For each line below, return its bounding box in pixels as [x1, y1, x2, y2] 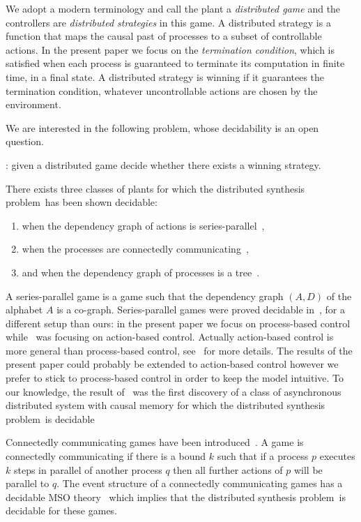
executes [319, 449, 355, 463]
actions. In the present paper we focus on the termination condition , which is [6, 42, 335, 57]
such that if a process [217, 449, 309, 463]
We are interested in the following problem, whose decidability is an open [6, 120, 319, 135]
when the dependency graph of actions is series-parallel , [22, 218, 265, 232]
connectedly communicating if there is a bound [6, 449, 206, 463]
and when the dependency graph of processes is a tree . [22, 264, 260, 279]
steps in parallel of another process [13, 462, 162, 477]
